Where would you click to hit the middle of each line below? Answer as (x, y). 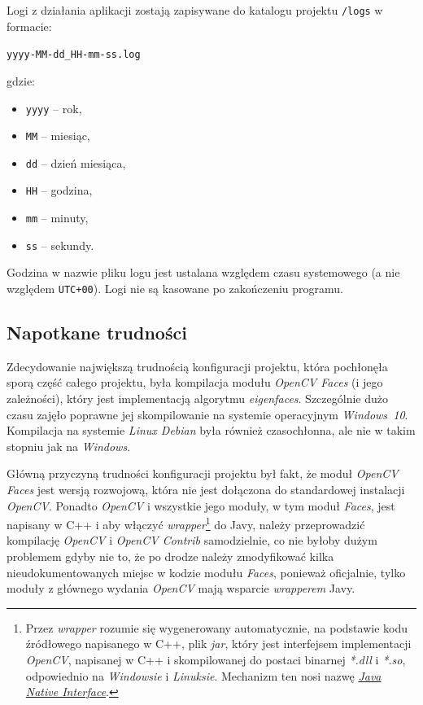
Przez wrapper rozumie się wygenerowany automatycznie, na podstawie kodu (216, 627)
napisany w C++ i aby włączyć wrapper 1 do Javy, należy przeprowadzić (186, 523)
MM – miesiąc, (58, 136)
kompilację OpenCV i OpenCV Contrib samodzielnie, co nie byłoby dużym (192, 540)
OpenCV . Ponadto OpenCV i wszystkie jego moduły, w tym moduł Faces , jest (201, 505)
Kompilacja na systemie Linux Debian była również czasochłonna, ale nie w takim (211, 430)
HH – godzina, (59, 190)
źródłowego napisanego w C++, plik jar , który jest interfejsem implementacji (218, 644)
